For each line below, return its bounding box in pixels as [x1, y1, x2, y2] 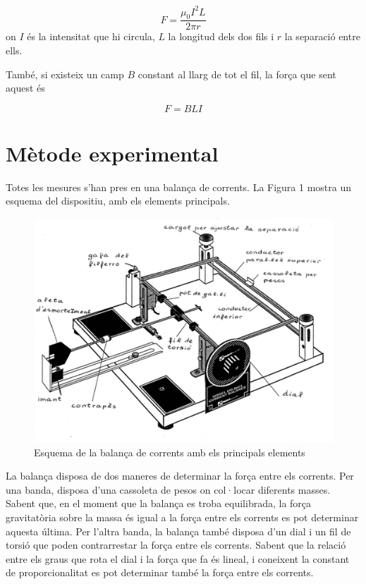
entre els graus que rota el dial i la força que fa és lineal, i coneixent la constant [6, 551, 350, 566]
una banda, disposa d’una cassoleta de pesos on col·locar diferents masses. [6, 482, 331, 497]
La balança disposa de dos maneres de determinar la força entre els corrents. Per [6, 468, 354, 483]
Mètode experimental [6, 138, 219, 167]
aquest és [6, 80, 45, 95]
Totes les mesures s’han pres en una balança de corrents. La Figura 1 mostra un [6, 179, 352, 194]
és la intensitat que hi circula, [27, 29, 155, 44]
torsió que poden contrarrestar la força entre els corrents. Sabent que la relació [6, 537, 346, 552]
